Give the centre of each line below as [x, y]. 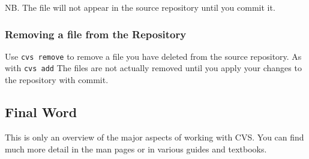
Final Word [41, 112]
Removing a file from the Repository [96, 34]
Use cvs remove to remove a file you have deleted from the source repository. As [153, 56]
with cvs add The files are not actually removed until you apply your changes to [153, 68]
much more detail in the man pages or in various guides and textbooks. [136, 149]
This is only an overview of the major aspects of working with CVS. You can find [154, 137]
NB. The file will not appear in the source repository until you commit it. [140, 7]
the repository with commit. [57, 80]
